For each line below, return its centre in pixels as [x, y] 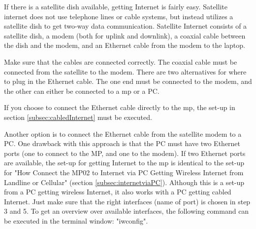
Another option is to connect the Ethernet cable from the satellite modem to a [123, 134]
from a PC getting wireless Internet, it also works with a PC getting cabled [118, 192]
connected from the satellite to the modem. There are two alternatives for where [125, 71]
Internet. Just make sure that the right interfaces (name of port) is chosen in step [127, 201]
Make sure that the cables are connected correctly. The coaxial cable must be [121, 61]
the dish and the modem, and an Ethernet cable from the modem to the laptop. [125, 45]
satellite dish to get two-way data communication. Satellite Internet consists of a [126, 26]
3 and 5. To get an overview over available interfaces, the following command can [127, 211]
